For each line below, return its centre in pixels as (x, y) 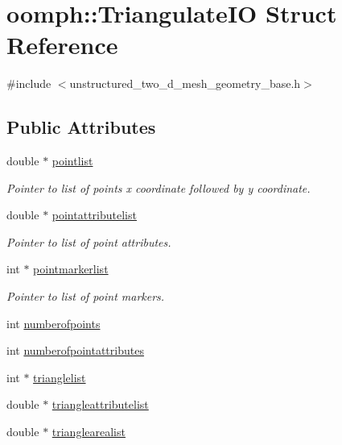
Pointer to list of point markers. (86, 296)
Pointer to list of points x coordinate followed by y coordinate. (159, 187)
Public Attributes (81, 127)
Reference (62, 45)
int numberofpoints (54, 323)
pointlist (72, 161)
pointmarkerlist (71, 269)
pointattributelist (94, 215)
